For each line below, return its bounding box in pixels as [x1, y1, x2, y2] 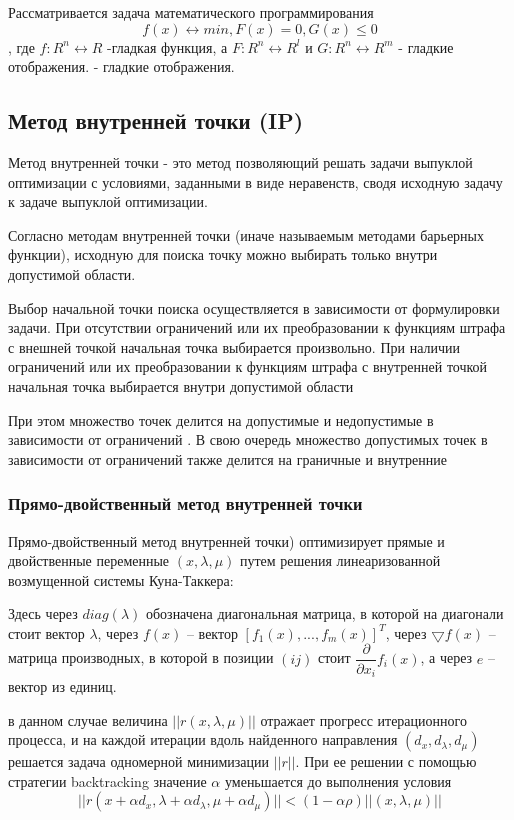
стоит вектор [8, 622, 85, 643]
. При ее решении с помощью [295, 751, 477, 772]
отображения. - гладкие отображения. [8, 56, 235, 77]
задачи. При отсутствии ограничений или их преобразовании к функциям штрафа [8, 317, 506, 338]
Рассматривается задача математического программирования [8, 2, 374, 22]
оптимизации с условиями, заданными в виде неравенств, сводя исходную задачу [8, 171, 503, 192]
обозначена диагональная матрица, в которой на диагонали [145, 603, 504, 624]
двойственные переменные [8, 550, 170, 571]
